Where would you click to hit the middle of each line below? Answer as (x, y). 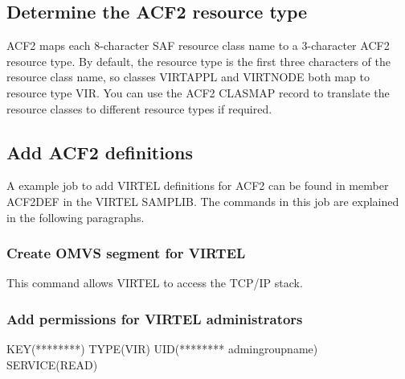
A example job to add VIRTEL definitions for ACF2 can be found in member (198, 185)
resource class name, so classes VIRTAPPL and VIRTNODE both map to (188, 77)
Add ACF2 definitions (100, 152)
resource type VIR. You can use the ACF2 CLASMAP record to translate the (198, 92)
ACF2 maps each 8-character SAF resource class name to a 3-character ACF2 (198, 45)
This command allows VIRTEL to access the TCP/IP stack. (155, 283)
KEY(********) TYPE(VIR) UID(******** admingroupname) (162, 349)
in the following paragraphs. (76, 217)
